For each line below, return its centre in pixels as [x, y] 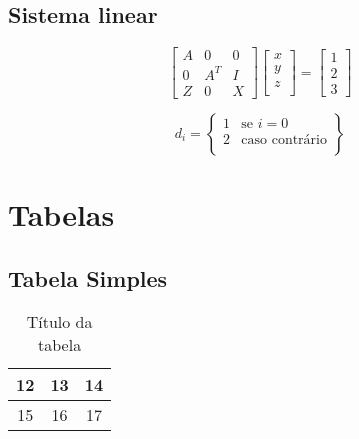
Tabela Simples [88, 277]
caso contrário [284, 140]
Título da [59, 322]
